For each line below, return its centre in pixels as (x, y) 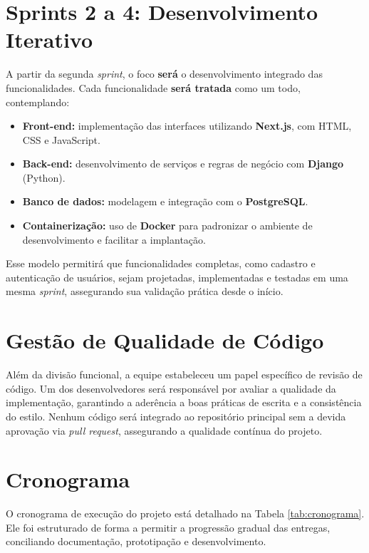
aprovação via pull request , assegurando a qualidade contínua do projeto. (164, 430)
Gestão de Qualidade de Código (165, 340)
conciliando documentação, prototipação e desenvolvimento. (136, 541)
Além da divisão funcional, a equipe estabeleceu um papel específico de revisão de (184, 374)
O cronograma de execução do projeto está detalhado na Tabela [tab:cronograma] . (185, 513)
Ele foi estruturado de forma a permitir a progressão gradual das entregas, (168, 527)
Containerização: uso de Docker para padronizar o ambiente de (167, 226)
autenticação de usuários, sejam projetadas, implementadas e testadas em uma (177, 277)
